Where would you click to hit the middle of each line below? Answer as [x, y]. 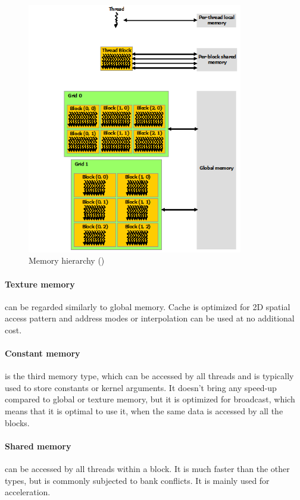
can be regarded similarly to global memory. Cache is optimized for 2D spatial [148, 306]
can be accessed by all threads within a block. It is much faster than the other [147, 469]
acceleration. [28, 492]
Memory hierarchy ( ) [67, 260]
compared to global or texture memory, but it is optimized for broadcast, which [150, 399]
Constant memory [43, 353]
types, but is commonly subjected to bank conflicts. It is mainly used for [137, 480]
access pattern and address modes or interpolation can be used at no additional [150, 318]
